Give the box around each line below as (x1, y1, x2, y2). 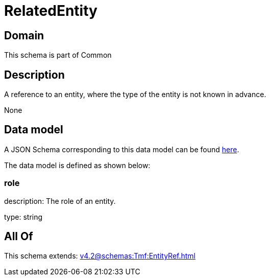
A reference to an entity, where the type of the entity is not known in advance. (4, 90, 266, 99)
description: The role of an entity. (4, 196, 116, 205)
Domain (4, 29, 44, 42)
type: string (4, 212, 43, 221)
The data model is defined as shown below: (4, 160, 151, 170)
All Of (4, 230, 33, 243)
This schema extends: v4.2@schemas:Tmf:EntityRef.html (4, 251, 196, 261)
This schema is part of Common (4, 51, 112, 60)
